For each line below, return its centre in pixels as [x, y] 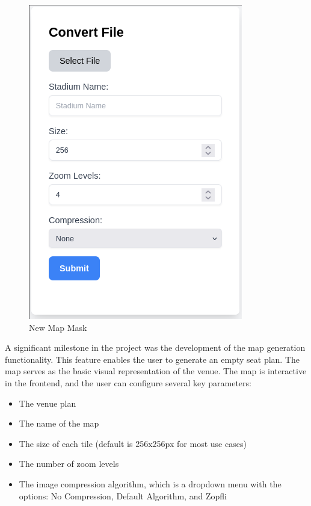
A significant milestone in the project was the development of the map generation [155, 347]
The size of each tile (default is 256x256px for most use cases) [133, 443]
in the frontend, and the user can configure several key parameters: [128, 382]
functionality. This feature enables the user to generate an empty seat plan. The [152, 359]
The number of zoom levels [69, 464]
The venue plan [48, 403]
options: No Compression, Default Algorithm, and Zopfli [123, 495]
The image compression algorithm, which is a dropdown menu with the [150, 483]
